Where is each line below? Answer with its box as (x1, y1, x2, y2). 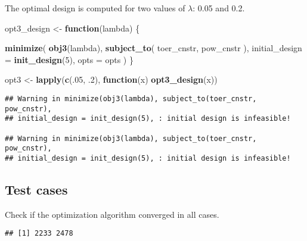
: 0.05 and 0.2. (193, 2, 245, 14)
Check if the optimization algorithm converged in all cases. (5, 208, 219, 220)
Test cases (5, 180, 68, 198)
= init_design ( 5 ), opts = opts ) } (5, 53, 134, 65)
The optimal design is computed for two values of (5, 2, 185, 14)
